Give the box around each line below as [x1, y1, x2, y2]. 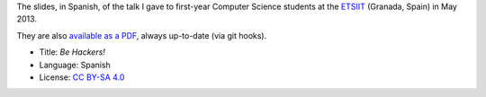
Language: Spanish [39, 59, 112, 70]
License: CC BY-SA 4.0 [39, 72, 125, 83]
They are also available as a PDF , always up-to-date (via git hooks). [16, 30, 267, 40]
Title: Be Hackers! [39, 47, 105, 57]
